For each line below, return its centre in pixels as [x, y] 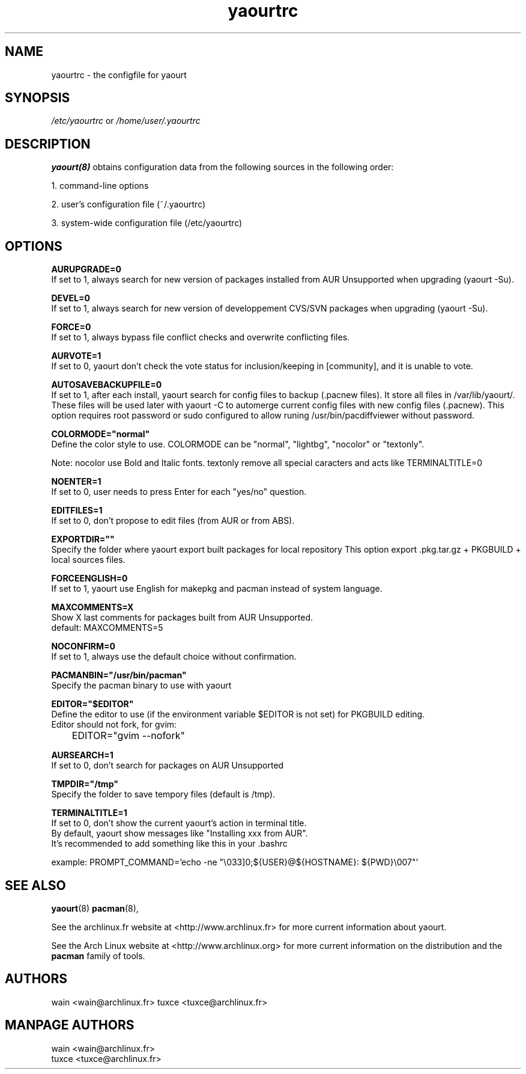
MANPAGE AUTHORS [70, 1025]
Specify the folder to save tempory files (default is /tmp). [163, 794]
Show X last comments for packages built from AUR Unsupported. [182, 618]
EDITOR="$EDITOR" [92, 704]
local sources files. [88, 560]
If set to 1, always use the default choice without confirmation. [174, 657]
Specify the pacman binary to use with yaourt [141, 686]
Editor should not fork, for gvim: [114, 725]
